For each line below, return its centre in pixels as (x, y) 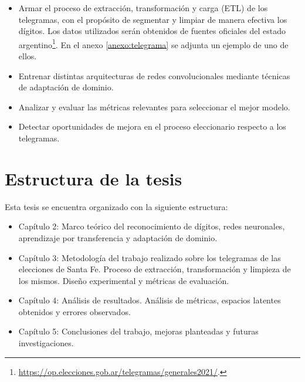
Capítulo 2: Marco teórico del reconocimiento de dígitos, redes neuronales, (152, 226)
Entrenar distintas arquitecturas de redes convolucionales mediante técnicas (154, 75)
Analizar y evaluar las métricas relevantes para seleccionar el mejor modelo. (154, 107)
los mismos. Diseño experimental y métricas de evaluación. (124, 280)
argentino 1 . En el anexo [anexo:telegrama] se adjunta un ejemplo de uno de (153, 43)
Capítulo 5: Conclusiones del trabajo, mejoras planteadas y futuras (138, 331)
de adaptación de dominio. (66, 87)
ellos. (28, 56)
